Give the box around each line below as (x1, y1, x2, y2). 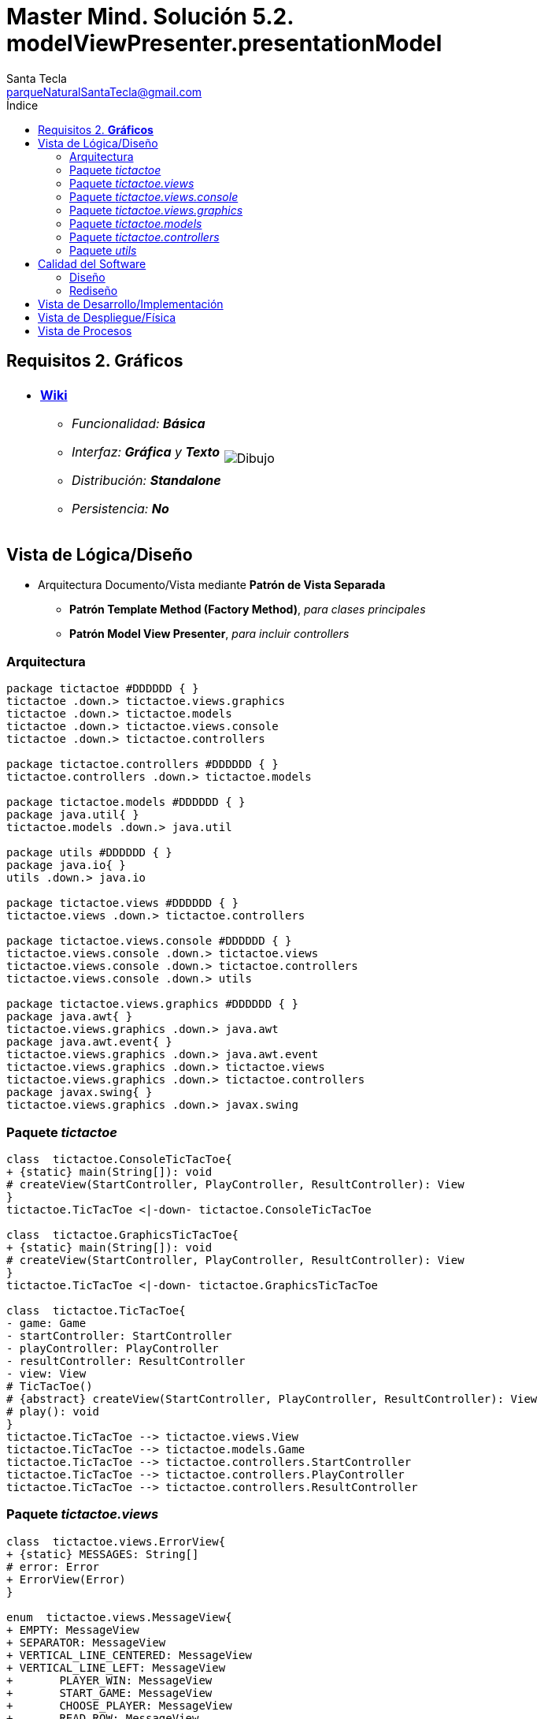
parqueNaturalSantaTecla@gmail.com (6, 84, 202, 99)
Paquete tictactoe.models (69, 216, 202, 230)
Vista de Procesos (38, 323, 132, 337)
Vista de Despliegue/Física (38, 310, 176, 324)
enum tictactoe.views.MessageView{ (6, 1610, 232, 1624)
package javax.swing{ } (6, 1086, 153, 1099)
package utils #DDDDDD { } (6, 846, 172, 859)
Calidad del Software (38, 256, 146, 270)
